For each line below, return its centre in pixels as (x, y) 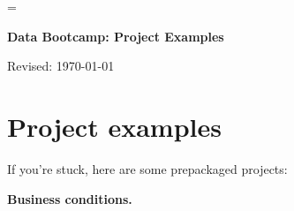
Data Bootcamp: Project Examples (116, 36)
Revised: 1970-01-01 (61, 66)
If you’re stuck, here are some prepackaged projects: (147, 168)
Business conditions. (70, 198)
